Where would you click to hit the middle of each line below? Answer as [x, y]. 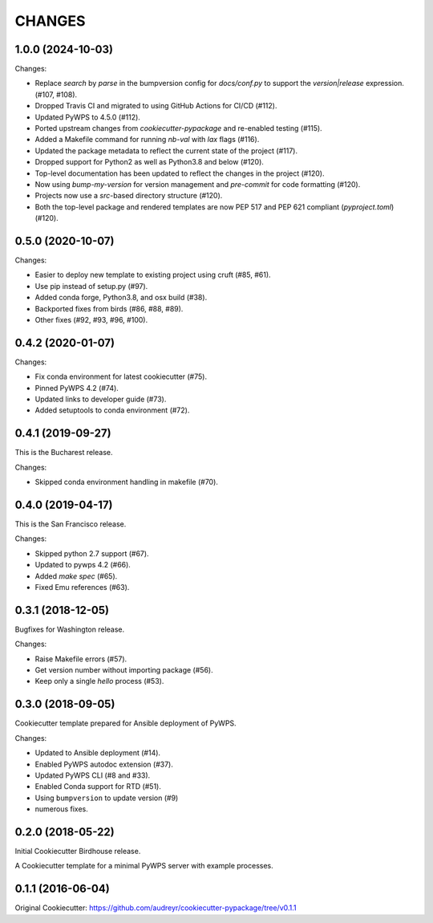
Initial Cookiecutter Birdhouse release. [78, 852]
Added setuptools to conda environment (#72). [112, 410]
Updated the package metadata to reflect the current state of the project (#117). [166, 150]
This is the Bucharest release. [64, 453]
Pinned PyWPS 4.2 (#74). [77, 388]
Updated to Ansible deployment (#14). [97, 753]
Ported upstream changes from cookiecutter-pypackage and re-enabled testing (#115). [178, 128]
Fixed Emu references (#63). [82, 588]
